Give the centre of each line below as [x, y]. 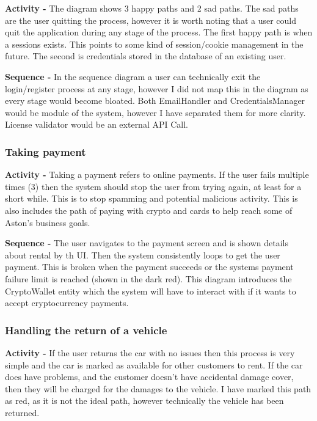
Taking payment [46, 151]
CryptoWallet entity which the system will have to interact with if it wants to [151, 291]
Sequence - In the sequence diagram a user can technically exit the [133, 76]
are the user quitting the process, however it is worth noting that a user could [151, 20]
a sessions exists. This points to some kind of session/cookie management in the [154, 44]
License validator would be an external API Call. [97, 124]
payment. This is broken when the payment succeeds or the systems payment [149, 267]
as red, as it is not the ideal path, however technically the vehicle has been [144, 401]
